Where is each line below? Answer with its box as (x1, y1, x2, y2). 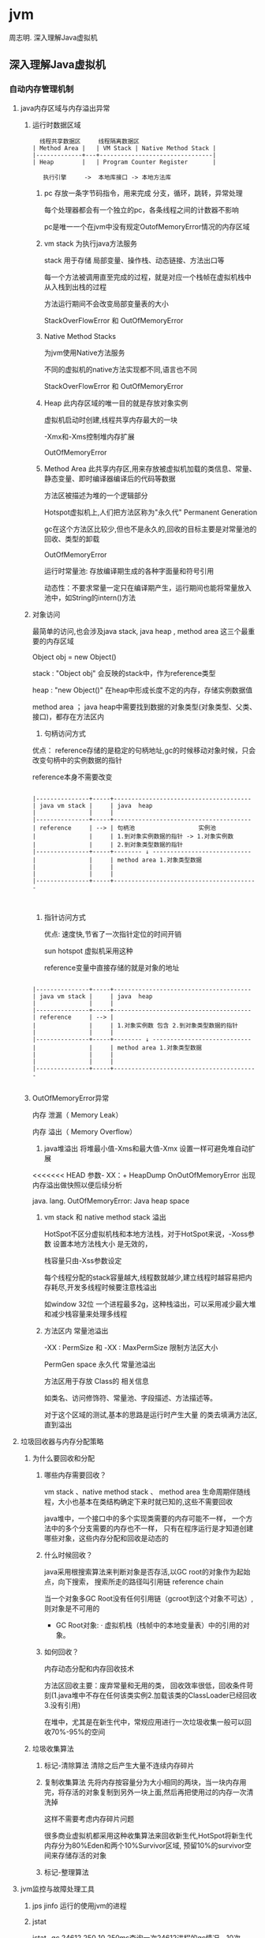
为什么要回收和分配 (32, 1453, 95, 1463)
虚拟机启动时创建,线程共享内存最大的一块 (43, 415, 178, 424)
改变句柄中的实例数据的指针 (32, 755, 123, 764)
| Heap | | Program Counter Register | (32, 158, 216, 166)
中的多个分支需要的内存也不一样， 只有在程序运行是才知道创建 (50, 1523, 254, 1533)
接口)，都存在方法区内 (32, 711, 105, 721)
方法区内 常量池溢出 (43, 1325, 109, 1335)
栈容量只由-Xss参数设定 (43, 1255, 122, 1265)
